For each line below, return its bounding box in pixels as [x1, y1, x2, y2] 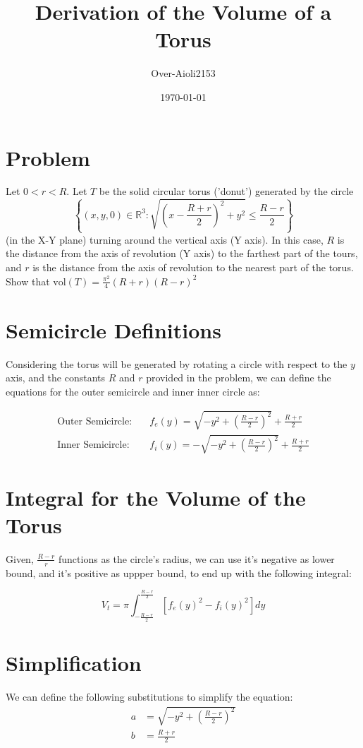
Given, [6, 551, 34, 566]
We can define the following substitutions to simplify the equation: [6, 689, 293, 704]
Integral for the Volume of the [6, 482, 306, 511]
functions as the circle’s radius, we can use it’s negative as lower [59, 551, 335, 566]
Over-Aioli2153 [151, 66, 216, 81]
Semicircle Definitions [6, 315, 221, 344]
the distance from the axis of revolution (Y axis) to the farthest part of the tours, [6, 246, 358, 261]
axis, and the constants [6, 370, 106, 385]
